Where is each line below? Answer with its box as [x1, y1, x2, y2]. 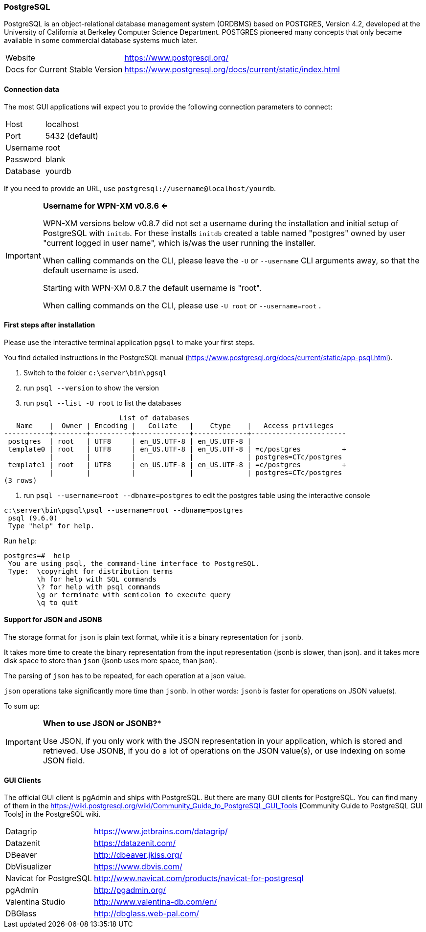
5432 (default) [45, 130, 98, 141]
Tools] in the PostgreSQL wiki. [4, 810, 101, 819]
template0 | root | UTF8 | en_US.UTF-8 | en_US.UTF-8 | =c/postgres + [8, 445, 346, 453]
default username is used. [43, 265, 139, 275]
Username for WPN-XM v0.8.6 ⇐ [43, 200, 168, 211]
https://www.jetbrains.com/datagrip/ [93, 826, 228, 837]
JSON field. [43, 756, 85, 766]
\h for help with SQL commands [37, 575, 157, 583]
